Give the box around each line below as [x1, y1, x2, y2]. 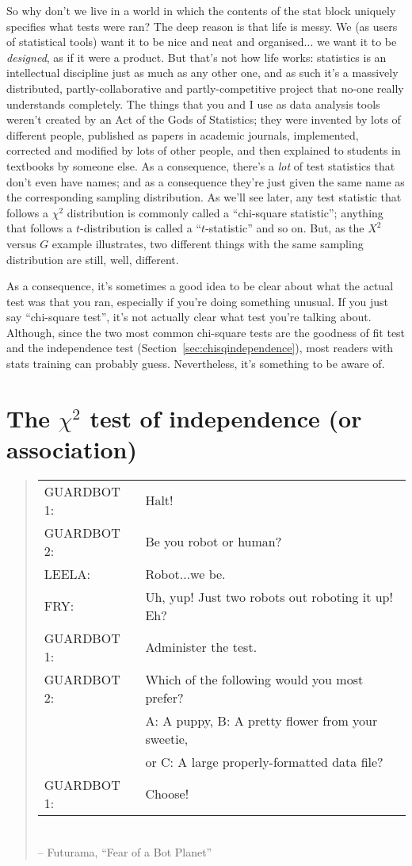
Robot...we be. [145, 564, 226, 583]
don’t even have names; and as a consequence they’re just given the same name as [6, 173, 405, 190]
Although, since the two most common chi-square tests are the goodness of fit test [6, 324, 406, 340]
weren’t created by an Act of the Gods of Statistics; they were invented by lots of [6, 111, 401, 128]
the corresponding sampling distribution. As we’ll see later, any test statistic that [6, 189, 402, 205]
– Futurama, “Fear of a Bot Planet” [37, 843, 212, 860]
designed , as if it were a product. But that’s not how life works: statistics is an [6, 48, 387, 65]
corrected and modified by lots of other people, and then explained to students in [6, 142, 401, 159]
